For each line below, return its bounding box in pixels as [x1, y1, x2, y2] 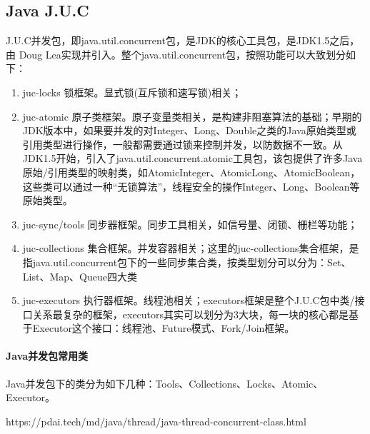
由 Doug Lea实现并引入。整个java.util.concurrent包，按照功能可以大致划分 [6, 46, 346, 61]
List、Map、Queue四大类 [22, 268, 137, 283]
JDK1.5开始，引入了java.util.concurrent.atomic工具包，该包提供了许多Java [22, 151, 363, 166]
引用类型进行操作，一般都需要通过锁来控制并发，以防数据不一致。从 [22, 136, 343, 151]
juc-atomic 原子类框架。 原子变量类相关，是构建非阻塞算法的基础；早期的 [22, 108, 362, 123]
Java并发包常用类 [6, 348, 89, 363]
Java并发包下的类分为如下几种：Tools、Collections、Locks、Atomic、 [6, 375, 324, 390]
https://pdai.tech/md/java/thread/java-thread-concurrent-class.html [6, 413, 306, 428]
